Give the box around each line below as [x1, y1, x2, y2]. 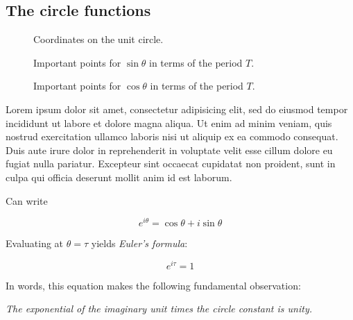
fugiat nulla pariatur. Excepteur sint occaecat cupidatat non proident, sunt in [6, 156, 336, 171]
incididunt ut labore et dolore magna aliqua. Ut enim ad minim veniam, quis [6, 115, 332, 130]
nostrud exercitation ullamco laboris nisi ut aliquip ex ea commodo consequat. [6, 129, 338, 144]
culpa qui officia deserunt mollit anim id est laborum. [6, 169, 232, 184]
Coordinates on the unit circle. [33, 32, 164, 47]
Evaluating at [6, 236, 64, 251]
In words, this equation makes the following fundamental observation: [6, 278, 301, 292]
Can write [6, 193, 48, 208]
